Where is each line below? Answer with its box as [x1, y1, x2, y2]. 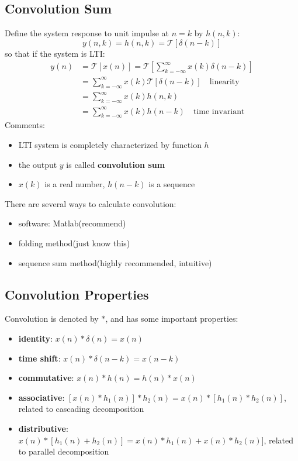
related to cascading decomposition [18, 402, 144, 415]
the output [18, 158, 57, 170]
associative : [18, 391, 65, 403]
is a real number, [44, 178, 105, 190]
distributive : [18, 422, 68, 434]
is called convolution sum [66, 158, 165, 170]
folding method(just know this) [18, 236, 130, 249]
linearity [209, 77, 240, 86]
